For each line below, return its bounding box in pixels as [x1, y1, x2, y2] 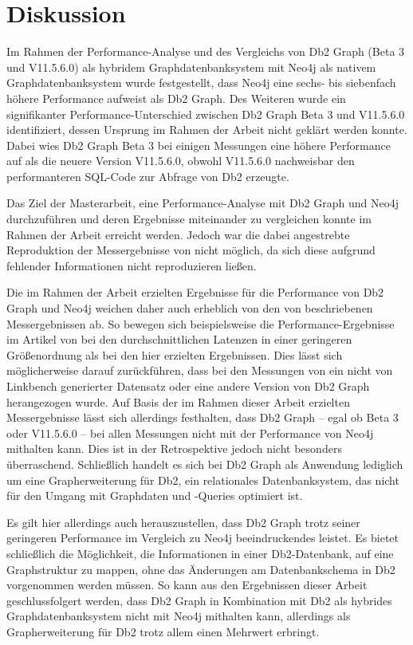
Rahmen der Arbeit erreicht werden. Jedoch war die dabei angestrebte [6, 226, 350, 242]
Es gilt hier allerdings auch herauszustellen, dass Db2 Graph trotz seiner [6, 513, 360, 530]
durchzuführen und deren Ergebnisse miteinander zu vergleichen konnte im [6, 210, 372, 227]
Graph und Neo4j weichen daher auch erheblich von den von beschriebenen [6, 300, 373, 317]
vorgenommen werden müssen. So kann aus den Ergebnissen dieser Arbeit [6, 576, 368, 593]
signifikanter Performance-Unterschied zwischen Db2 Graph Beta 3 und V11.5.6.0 [6, 105, 405, 122]
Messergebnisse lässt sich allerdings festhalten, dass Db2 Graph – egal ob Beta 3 [6, 409, 399, 426]
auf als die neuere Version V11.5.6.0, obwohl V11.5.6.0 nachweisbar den [6, 152, 355, 169]
